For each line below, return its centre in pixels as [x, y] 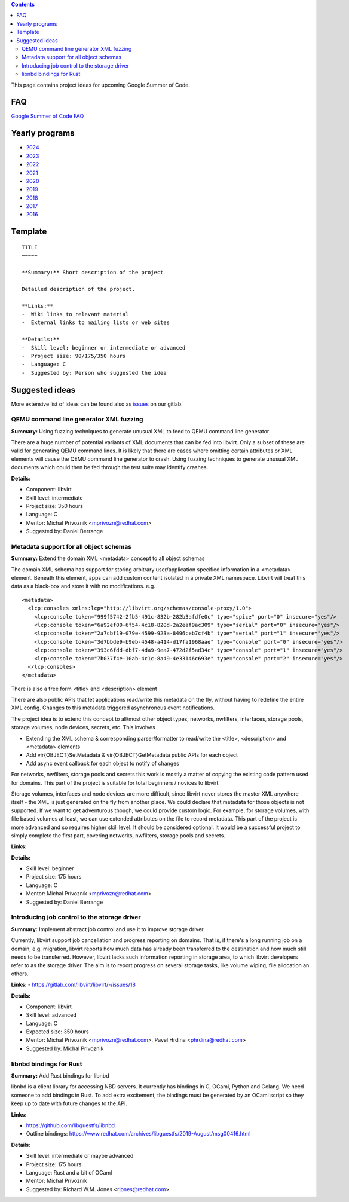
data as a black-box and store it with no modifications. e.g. [83, 586]
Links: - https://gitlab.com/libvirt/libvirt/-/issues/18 [73, 985]
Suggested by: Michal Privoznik [65, 1048]
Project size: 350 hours [55, 506]
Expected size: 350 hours [57, 1032]
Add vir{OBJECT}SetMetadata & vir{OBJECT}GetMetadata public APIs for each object [132, 755]
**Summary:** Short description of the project [93, 273]
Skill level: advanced [51, 1015]
